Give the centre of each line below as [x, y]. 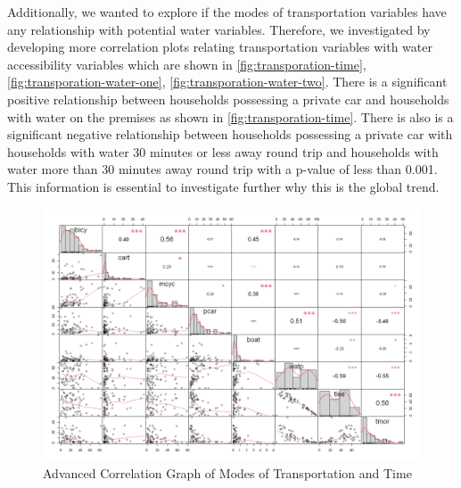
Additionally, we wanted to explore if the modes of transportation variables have [227, 12]
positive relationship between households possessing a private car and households [228, 99]
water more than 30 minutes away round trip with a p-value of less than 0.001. [222, 169]
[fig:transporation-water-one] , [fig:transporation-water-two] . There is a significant [227, 82]
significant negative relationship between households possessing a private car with [230, 134]
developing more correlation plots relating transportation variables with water [220, 47]
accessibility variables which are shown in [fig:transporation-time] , [187, 64]
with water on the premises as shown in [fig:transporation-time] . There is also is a [230, 116]
